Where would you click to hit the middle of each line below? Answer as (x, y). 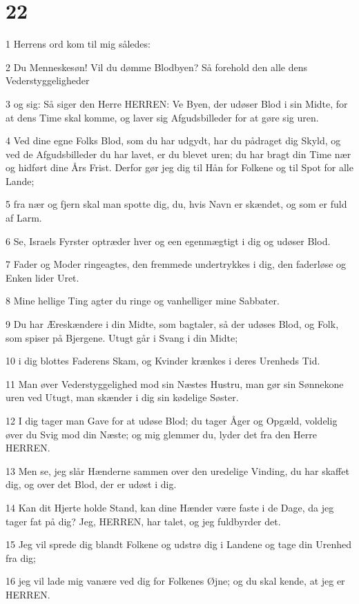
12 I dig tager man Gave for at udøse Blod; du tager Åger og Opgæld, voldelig (172, 420)
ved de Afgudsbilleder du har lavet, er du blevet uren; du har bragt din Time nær (178, 154)
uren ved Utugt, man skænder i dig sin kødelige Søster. (122, 397)
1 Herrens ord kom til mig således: (78, 44)
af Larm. (24, 218)
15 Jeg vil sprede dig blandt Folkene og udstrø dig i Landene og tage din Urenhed (178, 544)
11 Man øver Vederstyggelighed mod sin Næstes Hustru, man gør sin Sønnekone (175, 383)
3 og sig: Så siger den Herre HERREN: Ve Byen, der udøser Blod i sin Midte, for (177, 103)
